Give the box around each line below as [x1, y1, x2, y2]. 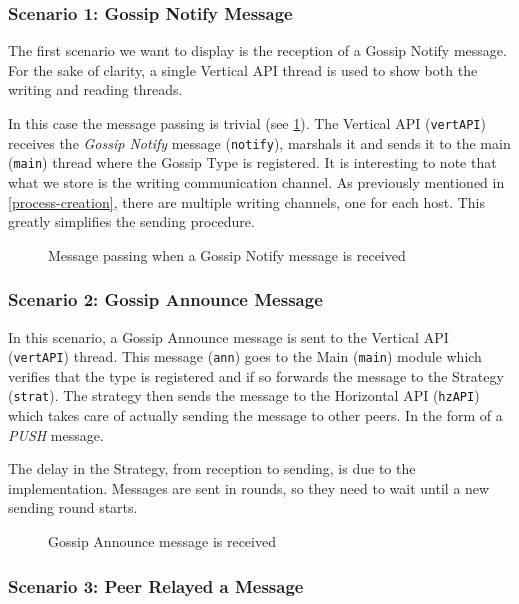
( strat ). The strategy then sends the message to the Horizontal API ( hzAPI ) [8, 385, 480, 406]
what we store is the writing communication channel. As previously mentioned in [8, 171, 505, 192]
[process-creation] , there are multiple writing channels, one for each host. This [8, 191, 486, 212]
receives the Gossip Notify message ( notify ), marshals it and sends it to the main [8, 132, 511, 153]
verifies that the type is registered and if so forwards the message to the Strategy [8, 365, 504, 386]
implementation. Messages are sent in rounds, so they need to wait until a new [8, 477, 490, 498]
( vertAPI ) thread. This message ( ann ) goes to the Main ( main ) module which [8, 346, 482, 367]
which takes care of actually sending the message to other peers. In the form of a [8, 405, 503, 426]
